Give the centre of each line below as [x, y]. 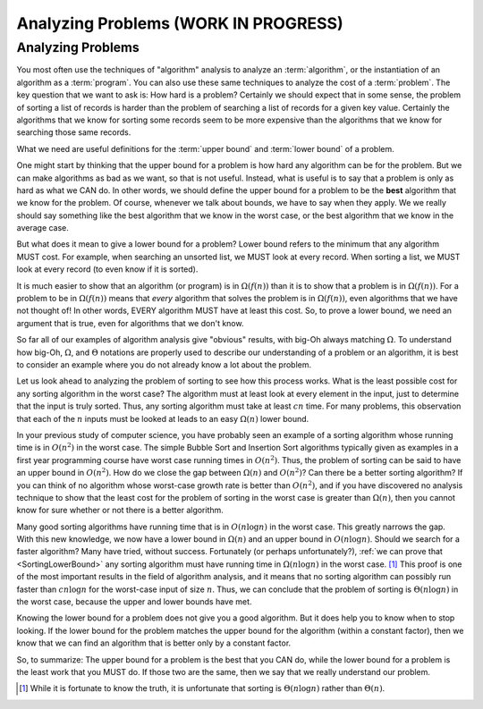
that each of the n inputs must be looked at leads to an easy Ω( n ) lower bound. [163, 418]
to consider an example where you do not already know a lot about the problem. [164, 364]
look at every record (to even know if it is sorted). [107, 269]
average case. [42, 228]
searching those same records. [74, 132]
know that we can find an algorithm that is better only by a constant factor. [154, 643]
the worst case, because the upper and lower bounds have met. [134, 602]
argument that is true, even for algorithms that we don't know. [130, 323]
